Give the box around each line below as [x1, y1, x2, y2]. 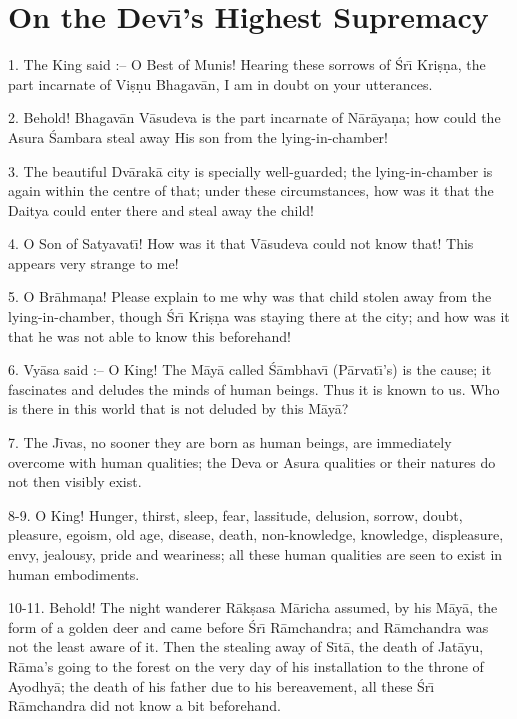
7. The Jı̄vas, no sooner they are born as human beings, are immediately [8, 432, 452, 453]
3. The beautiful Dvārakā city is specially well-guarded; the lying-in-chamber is [8, 160, 493, 181]
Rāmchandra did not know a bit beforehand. [8, 695, 281, 716]
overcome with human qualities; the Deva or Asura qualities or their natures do [8, 451, 496, 472]
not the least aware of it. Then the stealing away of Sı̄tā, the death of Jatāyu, [8, 636, 484, 657]
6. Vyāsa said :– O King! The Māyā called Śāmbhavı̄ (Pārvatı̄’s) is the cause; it [8, 359, 492, 380]
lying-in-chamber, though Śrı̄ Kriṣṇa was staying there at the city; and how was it [8, 306, 510, 327]
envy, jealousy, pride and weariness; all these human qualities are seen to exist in [8, 544, 503, 564]
